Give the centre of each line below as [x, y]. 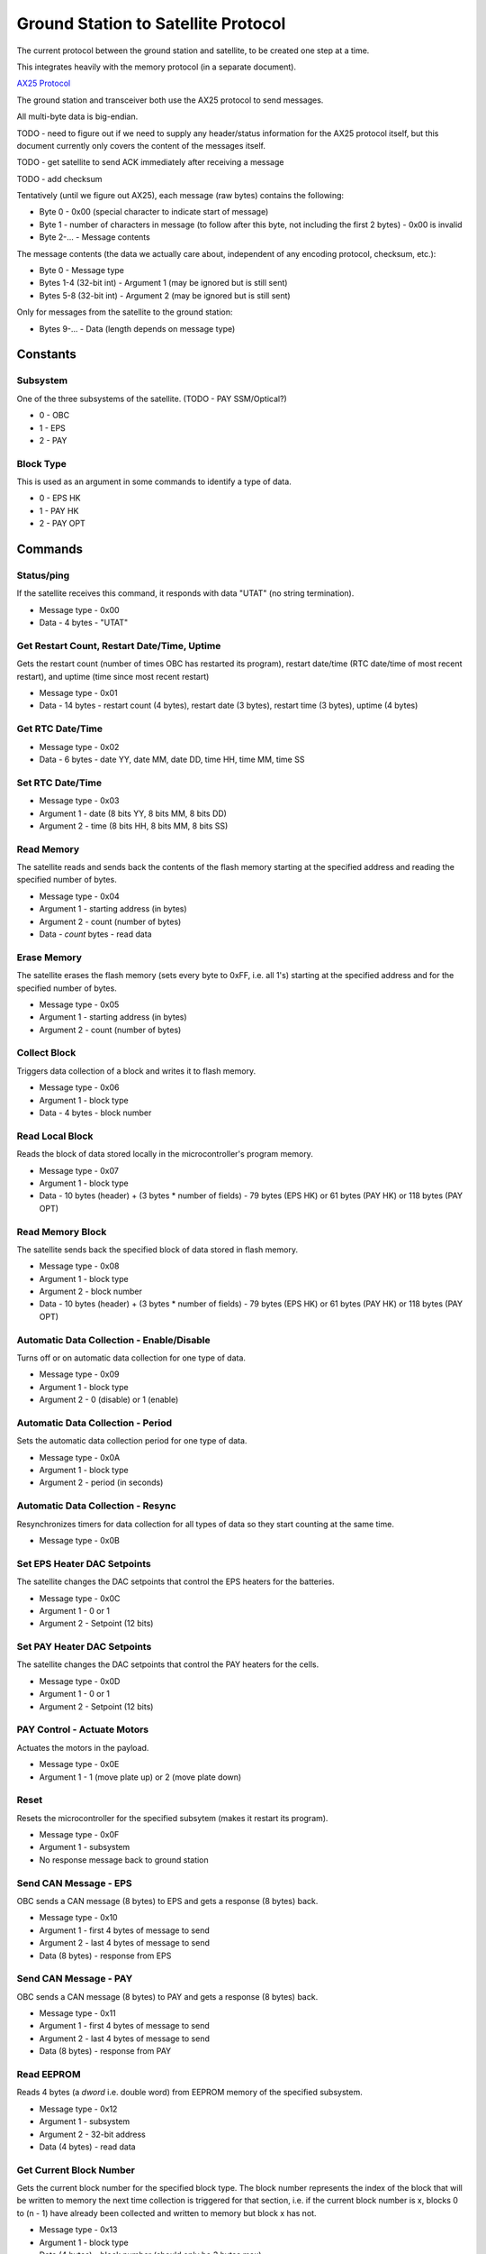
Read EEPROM [49, 2075]
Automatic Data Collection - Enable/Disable [113, 1340]
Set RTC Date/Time [59, 783]
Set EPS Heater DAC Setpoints [84, 1563]
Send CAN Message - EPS [74, 1883]
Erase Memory [49, 957]
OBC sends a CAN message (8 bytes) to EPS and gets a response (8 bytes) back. [167, 1901]
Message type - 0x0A [80, 1457]
